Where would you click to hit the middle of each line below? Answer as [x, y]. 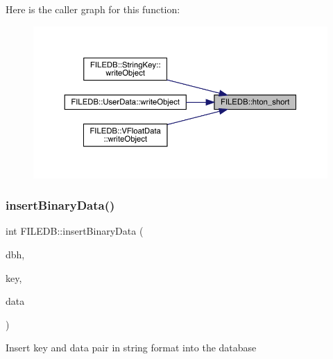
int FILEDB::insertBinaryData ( [75, 231]
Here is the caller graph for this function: [93, 9]
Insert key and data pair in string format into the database [131, 348]
